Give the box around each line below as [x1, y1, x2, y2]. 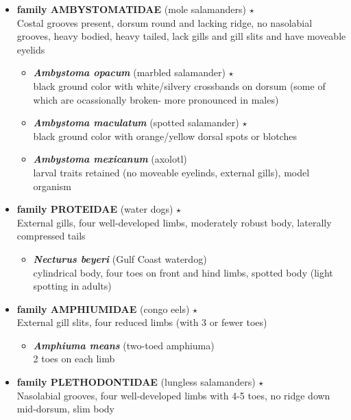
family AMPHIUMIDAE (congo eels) [16, 301, 190, 316]
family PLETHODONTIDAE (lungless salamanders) [16, 375, 256, 389]
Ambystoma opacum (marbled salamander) [33, 65, 226, 80]
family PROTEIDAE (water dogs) [16, 202, 173, 216]
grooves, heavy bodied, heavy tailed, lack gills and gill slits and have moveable [16, 29, 346, 43]
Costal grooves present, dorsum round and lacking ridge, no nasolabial [16, 15, 313, 30]
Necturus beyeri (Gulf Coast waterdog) [33, 251, 207, 266]
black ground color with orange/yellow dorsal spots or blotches [33, 128, 297, 143]
